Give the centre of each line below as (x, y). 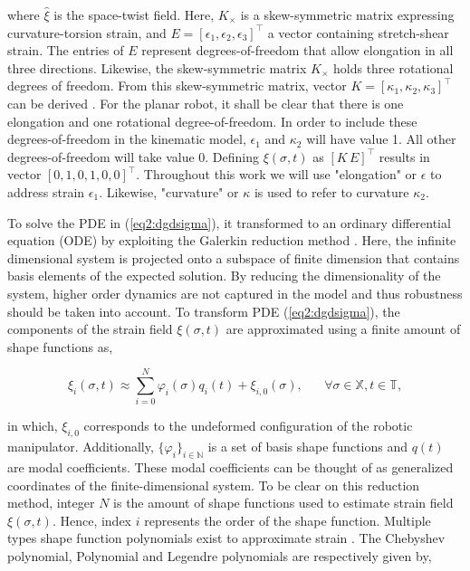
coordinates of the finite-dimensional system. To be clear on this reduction (214, 485)
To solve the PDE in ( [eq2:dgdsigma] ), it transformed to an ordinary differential (229, 222)
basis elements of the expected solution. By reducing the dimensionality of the (224, 276)
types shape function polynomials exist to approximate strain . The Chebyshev (226, 538)
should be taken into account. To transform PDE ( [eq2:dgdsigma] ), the (204, 311)
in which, (33, 426)
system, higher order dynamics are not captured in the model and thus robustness (235, 293)
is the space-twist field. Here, (134, 14)
